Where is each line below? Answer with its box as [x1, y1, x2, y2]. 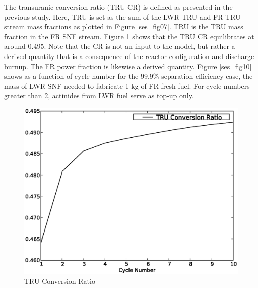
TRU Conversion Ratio [24, 276, 95, 286]
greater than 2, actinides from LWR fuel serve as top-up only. [4, 90, 194, 101]
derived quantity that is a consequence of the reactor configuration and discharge [4, 50, 254, 61]
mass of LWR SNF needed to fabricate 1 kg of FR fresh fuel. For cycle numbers [4, 80, 250, 91]
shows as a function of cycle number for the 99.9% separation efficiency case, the [4, 71, 253, 81]
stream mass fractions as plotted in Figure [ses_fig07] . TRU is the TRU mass [4, 21, 243, 32]
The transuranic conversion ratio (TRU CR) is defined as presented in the [4, 2, 233, 12]
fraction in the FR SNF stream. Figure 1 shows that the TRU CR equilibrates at [4, 31, 254, 41]
